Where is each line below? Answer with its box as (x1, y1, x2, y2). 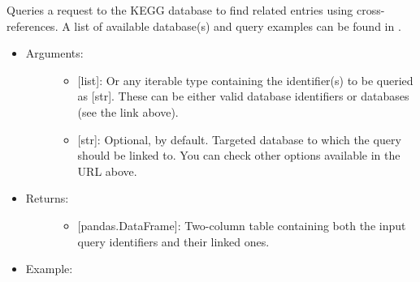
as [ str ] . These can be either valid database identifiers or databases (77, 88, 409, 105)
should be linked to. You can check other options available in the (77, 147, 401, 164)
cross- (357, 2, 385, 18)
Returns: (25, 190, 69, 207)
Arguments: (25, 45, 84, 62)
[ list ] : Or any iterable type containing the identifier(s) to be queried (77, 71, 414, 88)
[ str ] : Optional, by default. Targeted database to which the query (77, 130, 401, 147)
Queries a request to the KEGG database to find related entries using (6, 2, 353, 18)
